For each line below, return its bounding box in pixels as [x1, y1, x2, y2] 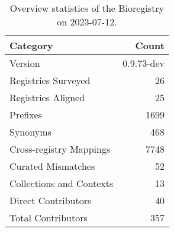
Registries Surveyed [9, 73, 91, 87]
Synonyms [9, 125, 51, 138]
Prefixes [9, 108, 43, 121]
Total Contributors [9, 211, 88, 224]
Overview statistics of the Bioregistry [9, 1, 165, 15]
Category [9, 38, 53, 52]
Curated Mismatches [9, 159, 95, 173]
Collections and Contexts [9, 176, 114, 190]
